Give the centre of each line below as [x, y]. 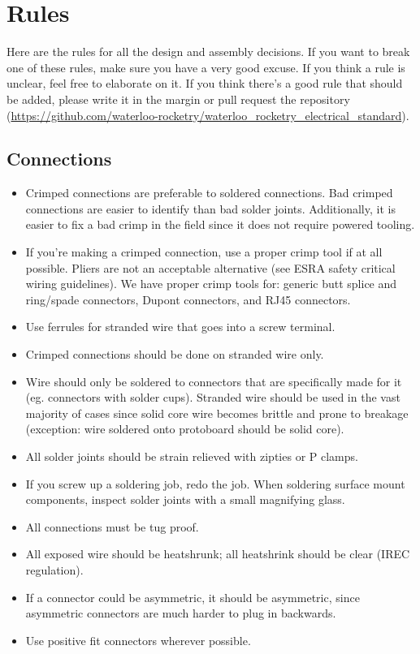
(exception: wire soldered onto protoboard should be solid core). [185, 429]
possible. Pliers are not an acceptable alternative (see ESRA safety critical [210, 267]
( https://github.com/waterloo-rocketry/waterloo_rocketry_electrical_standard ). [208, 115]
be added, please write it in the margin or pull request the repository [178, 99]
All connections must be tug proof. [112, 526]
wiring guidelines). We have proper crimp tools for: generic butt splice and [211, 284]
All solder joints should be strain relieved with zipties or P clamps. [192, 456]
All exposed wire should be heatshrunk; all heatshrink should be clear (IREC [218, 554]
